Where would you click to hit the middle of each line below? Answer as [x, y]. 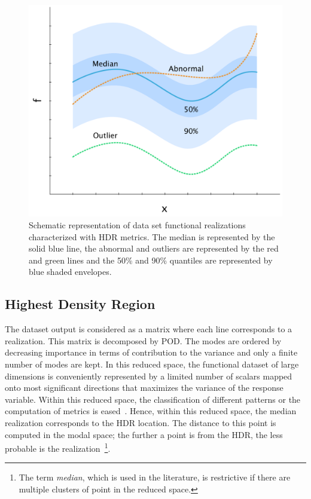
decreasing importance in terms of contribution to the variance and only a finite [151, 352]
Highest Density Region [80, 304]
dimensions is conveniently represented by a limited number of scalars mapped [149, 376]
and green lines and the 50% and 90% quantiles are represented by [151, 260]
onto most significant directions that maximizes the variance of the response [144, 388]
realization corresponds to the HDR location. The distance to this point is [141, 422]
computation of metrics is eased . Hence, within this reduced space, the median [151, 411]
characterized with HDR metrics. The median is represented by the [152, 236]
